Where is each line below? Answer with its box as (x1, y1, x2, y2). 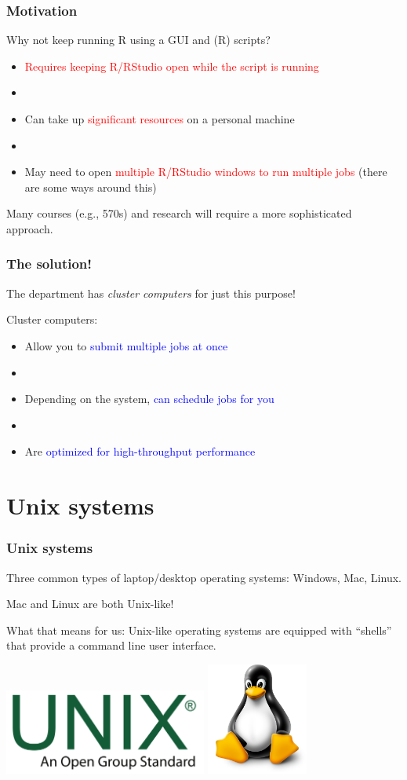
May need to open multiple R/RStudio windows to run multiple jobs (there (24, 163, 387, 180)
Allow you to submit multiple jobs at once (24, 337, 228, 353)
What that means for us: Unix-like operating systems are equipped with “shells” (6, 621, 392, 638)
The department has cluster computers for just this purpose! (6, 284, 296, 301)
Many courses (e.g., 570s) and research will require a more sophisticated (6, 205, 352, 222)
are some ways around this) (24, 178, 157, 195)
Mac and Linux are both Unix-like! (6, 595, 174, 612)
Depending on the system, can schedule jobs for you (24, 390, 274, 407)
